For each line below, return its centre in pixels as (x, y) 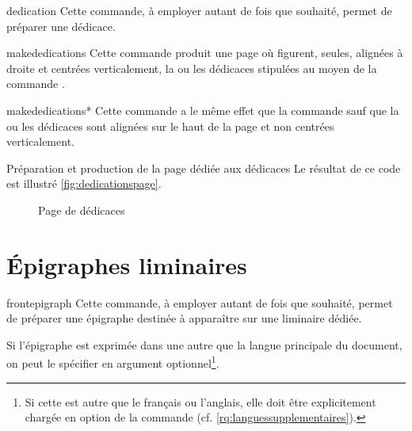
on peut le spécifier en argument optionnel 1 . (113, 362)
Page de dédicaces (82, 210)
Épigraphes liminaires (127, 264)
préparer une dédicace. (61, 26)
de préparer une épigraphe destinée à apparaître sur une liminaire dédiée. (184, 318)
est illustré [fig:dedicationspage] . (84, 183)
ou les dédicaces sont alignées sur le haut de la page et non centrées (170, 126)
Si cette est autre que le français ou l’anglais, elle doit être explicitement (200, 401)
